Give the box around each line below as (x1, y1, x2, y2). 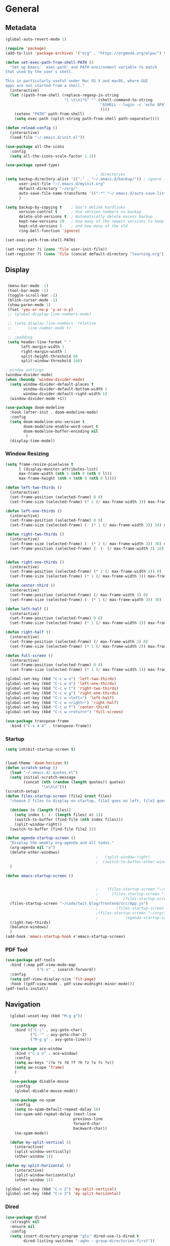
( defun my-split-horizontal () (5, 1163, 71, 1168)
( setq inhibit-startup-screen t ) (5, 747, 76, 752)
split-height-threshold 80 (21, 354, 78, 359)
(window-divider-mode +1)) (10, 396, 67, 401)
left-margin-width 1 (21, 344, 65, 349)
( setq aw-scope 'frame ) (14, 1065, 65, 1070)
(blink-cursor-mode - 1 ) (7, 297, 58, 302)
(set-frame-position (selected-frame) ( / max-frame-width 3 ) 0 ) (10, 592, 148, 597)
